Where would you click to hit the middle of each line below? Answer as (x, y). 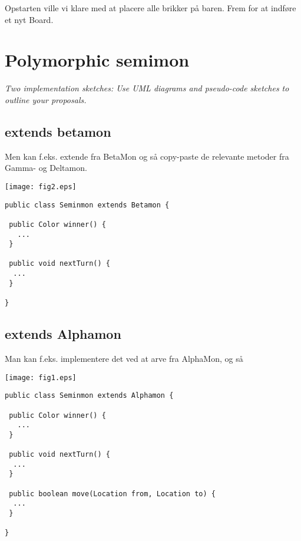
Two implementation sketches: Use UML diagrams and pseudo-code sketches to (147, 88)
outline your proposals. (46, 99)
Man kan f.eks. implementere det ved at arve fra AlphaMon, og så (124, 358)
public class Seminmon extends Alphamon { (89, 396)
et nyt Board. (29, 19)
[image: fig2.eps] (41, 187)
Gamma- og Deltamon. (46, 168)
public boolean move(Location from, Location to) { (112, 494)
